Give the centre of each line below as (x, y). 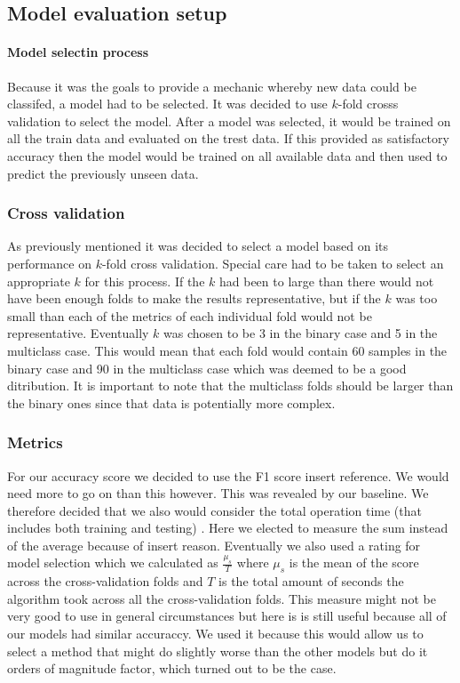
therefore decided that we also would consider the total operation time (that (214, 510)
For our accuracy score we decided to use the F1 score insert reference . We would (228, 475)
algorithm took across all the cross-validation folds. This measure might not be (222, 598)
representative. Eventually (78, 333)
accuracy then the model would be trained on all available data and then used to (227, 155)
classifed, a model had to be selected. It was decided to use (167, 104)
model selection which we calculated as (113, 562)
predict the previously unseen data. (103, 173)
